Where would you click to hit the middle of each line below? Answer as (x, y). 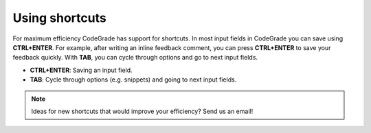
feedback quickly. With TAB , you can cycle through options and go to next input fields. (135, 58)
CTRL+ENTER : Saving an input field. (81, 70)
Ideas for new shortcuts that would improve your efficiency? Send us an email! (142, 111)
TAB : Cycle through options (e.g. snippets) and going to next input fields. (133, 80)
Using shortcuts (59, 18)
